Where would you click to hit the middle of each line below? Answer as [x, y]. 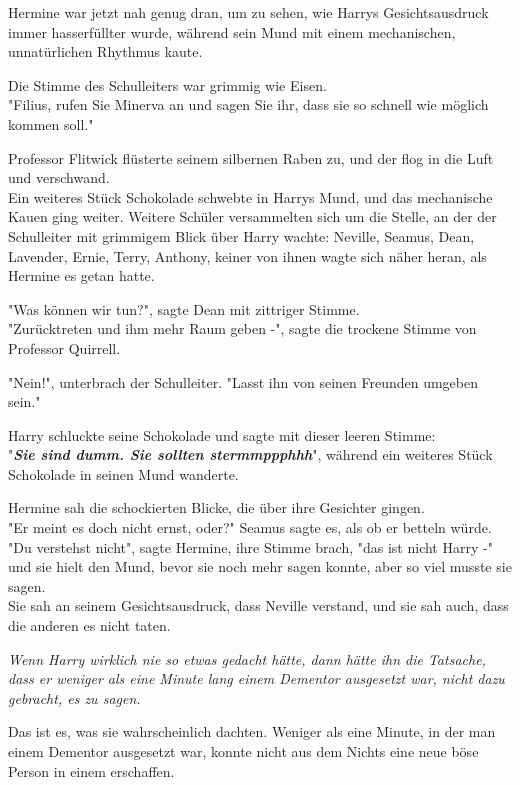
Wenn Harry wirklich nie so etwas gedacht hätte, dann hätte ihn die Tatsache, [247, 658]
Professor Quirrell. [64, 347]
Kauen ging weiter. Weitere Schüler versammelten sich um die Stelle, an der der [252, 216]
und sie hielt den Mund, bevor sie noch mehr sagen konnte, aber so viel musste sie [260, 566]
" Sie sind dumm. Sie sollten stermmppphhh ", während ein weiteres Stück [250, 454]
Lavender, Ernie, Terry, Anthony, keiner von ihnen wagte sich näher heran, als [247, 255]
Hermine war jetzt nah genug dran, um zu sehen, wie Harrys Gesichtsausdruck [248, 12]
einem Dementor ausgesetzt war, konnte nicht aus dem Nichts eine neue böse [243, 751]
